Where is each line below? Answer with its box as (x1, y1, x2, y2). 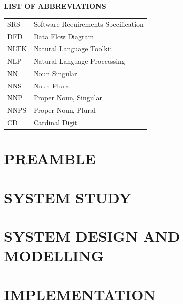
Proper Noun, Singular (34, 92, 102, 103)
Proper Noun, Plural (34, 105, 96, 115)
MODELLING (4, 245, 104, 265)
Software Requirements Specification (34, 19, 144, 29)
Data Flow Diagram (34, 31, 94, 42)
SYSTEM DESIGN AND (4, 226, 180, 246)
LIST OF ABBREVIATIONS (4, 1, 106, 11)
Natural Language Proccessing (34, 55, 125, 66)
